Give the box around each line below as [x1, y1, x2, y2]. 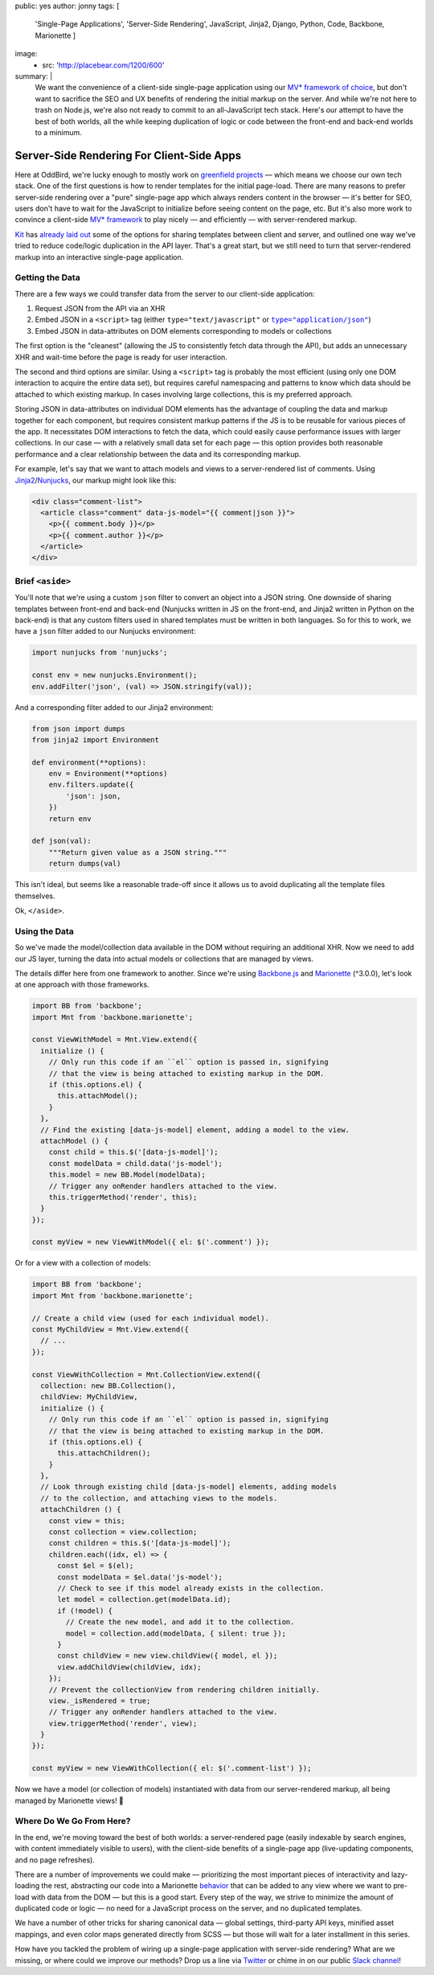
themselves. [14, 891, 55, 901]
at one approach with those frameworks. [14, 979, 149, 989]
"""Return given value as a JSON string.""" [48, 848, 227, 856]
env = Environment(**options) [48, 769, 168, 778]
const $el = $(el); [57, 1561, 134, 1571]
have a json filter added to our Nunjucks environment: [14, 626, 196, 636]
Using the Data [14, 926, 74, 937]
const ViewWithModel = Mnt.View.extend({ [31, 1035, 198, 1045]
